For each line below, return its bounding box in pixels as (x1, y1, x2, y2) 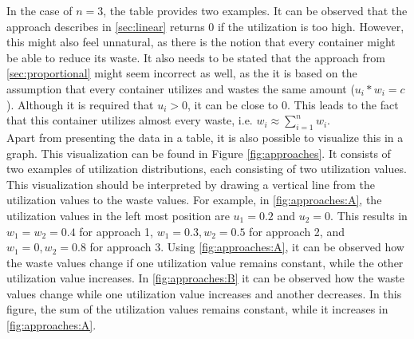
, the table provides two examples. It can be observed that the (103, 2, 408, 18)
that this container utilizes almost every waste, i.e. (6, 112, 253, 128)
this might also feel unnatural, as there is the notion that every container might (6, 34, 396, 50)
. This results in (330, 207, 408, 223)
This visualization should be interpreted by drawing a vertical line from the (6, 175, 376, 192)
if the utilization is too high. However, (217, 18, 404, 34)
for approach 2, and (249, 223, 345, 239)
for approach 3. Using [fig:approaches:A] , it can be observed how (89, 238, 404, 255)
